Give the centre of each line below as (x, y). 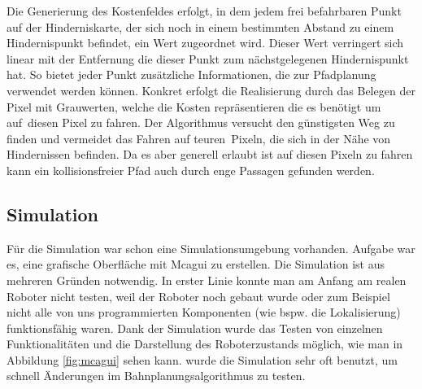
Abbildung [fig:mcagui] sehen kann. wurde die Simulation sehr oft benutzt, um (202, 359)
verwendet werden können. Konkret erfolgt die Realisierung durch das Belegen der (211, 90)
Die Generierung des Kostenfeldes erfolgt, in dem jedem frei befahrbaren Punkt (204, 11)
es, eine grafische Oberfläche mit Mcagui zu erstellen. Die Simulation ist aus (196, 264)
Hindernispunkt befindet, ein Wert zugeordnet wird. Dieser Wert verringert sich (205, 43)
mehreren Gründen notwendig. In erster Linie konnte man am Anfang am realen (207, 280)
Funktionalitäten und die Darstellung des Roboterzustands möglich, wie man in (205, 344)
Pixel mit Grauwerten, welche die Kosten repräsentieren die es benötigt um (194, 106)
